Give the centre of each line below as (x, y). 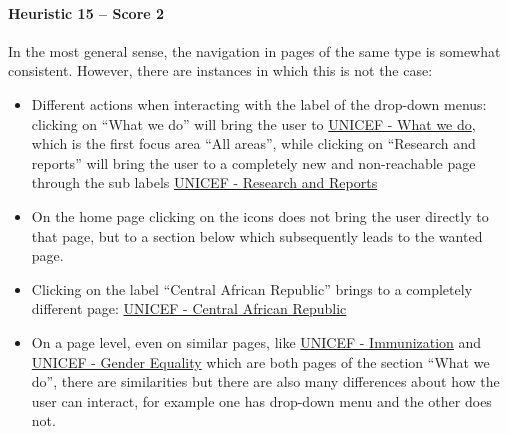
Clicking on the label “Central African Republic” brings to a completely (252, 288)
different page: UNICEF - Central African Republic (189, 308)
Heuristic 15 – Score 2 (86, 12)
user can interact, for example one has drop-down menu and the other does (261, 400)
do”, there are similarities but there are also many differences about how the (265, 381)
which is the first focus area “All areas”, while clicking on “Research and (253, 143)
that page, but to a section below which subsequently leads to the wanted (257, 235)
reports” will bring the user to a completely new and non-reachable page (253, 162)
